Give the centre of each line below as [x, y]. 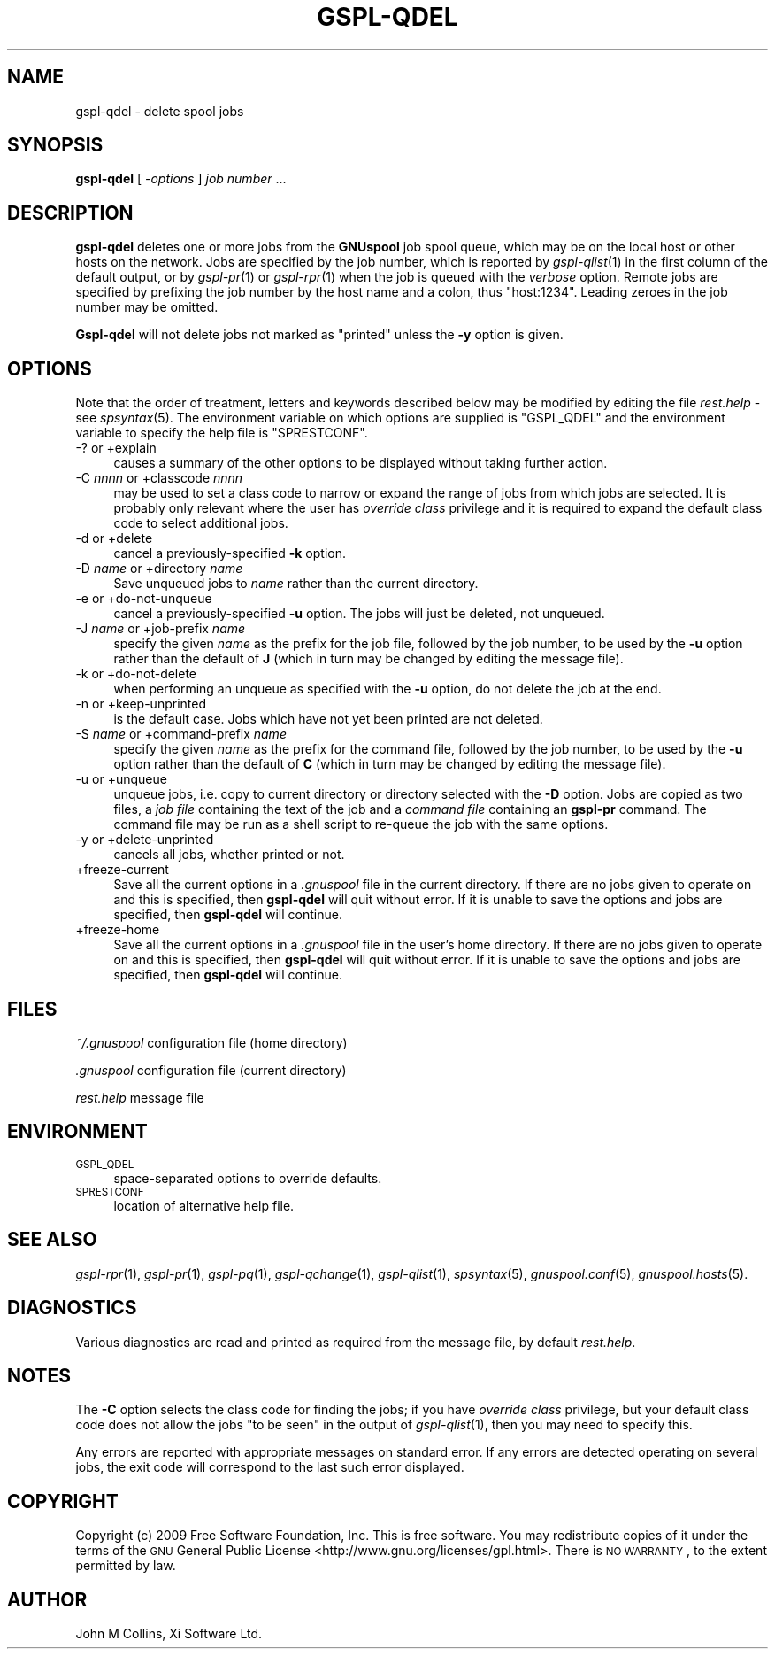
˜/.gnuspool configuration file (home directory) [211, 1042]
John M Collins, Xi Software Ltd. [169, 1634]
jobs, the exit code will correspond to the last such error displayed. [270, 1467]
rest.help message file [140, 1097]
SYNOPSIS [55, 145]
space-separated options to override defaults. [248, 1178]
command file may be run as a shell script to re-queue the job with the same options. [361, 824]
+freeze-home [118, 930]
